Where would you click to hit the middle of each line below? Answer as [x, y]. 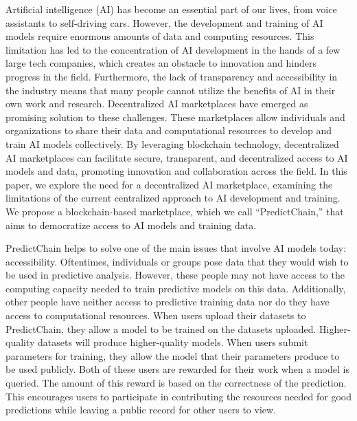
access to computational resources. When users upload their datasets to [156, 315]
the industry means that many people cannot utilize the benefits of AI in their [171, 90]
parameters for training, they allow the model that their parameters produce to [173, 355]
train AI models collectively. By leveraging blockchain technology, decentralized [172, 143]
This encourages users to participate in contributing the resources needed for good [178, 396]
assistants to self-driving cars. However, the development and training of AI [164, 22]
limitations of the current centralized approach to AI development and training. [173, 198]
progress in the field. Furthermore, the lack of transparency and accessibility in [172, 76]
